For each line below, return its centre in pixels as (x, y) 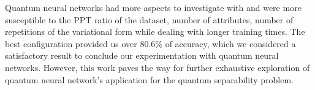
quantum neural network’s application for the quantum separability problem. (149, 79)
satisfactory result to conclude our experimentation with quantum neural (142, 55)
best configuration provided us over (71, 43)
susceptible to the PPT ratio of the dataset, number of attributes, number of (149, 19)
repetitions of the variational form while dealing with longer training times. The (155, 32)
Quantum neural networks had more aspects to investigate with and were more (153, 7)
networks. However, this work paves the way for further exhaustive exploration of (157, 67)
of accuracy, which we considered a (230, 43)
